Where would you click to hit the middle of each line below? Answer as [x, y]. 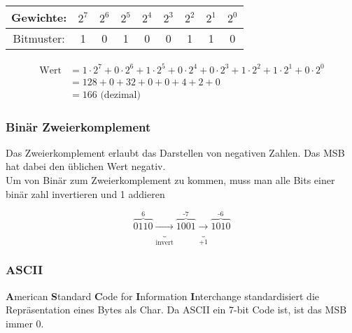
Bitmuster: [39, 38]
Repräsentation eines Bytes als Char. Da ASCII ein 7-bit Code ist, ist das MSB [176, 310]
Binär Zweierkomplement [78, 126]
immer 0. [25, 323]
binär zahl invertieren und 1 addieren [85, 193]
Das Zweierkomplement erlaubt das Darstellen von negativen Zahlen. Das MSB [175, 152]
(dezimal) [120, 95]
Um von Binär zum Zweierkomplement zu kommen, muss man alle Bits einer [170, 180]
